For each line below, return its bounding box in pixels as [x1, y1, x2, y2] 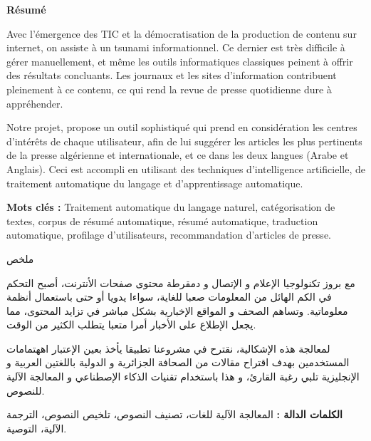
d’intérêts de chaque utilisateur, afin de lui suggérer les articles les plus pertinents [6, 133, 362, 148]
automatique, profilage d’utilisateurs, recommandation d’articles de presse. [6, 227, 331, 242]
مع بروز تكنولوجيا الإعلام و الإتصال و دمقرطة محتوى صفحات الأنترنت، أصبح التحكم [6, 275, 355, 290]
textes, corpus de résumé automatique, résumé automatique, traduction [6, 213, 318, 228]
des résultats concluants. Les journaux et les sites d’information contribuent [6, 68, 337, 83]
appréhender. [6, 95, 63, 110]
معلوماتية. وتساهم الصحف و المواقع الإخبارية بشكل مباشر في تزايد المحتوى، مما [6, 303, 348, 318]
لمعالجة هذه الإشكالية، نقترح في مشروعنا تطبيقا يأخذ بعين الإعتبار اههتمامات [6, 341, 330, 356]
